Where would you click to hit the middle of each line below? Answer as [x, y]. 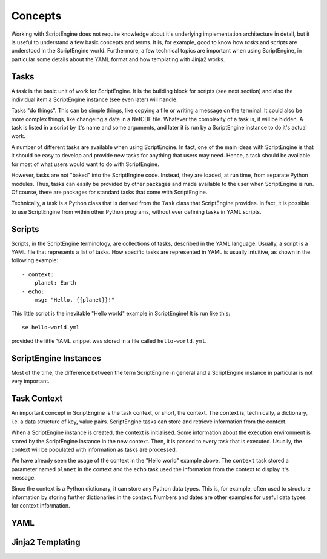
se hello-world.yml [51, 327]
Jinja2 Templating [46, 542]
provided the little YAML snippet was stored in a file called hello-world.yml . [109, 341]
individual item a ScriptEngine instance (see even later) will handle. [94, 99]
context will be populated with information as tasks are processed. [94, 449]
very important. [30, 381]
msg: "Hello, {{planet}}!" [74, 299]
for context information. [41, 506]
